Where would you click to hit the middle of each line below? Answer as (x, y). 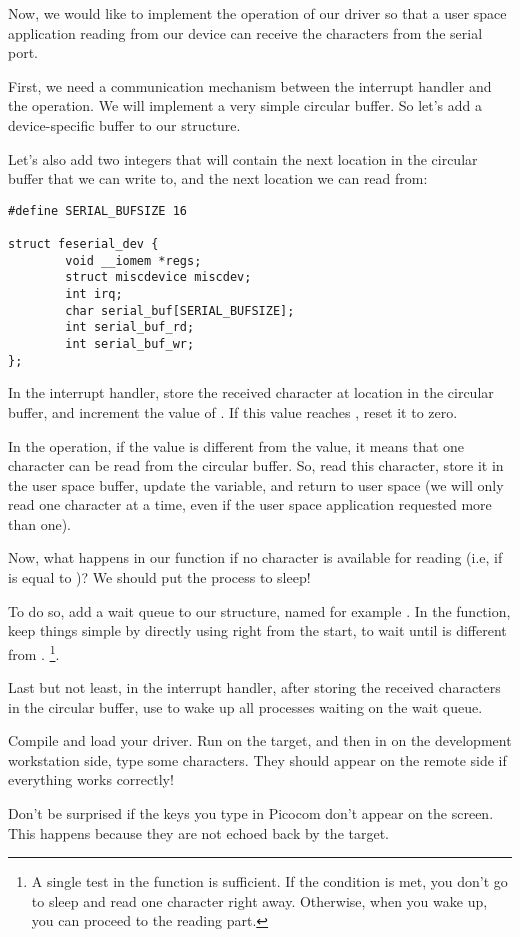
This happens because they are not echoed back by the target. (199, 832)
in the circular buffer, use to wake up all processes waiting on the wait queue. (245, 706)
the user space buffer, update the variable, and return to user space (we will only (256, 484)
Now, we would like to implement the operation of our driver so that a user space (257, 13)
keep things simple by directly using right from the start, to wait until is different (257, 630)
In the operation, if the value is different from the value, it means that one (236, 445)
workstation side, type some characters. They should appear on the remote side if (257, 759)
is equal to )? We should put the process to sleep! (159, 577)
